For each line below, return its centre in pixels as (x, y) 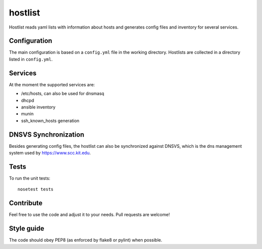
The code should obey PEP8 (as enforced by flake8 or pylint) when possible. (86, 240)
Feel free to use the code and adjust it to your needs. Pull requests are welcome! (89, 215)
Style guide (27, 228)
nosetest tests (36, 189)
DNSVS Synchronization (47, 134)
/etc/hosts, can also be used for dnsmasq (63, 93)
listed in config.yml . (31, 59)
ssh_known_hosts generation (50, 121)
